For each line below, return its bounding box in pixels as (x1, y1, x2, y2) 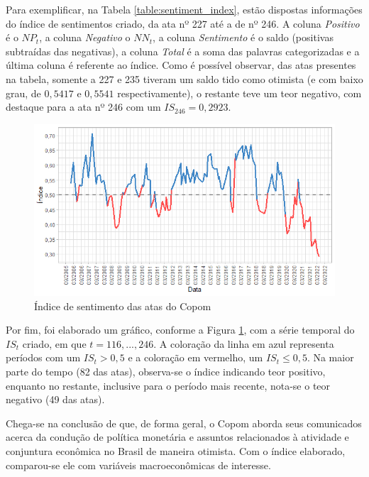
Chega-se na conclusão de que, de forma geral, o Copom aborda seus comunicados (6, 415, 362, 430)
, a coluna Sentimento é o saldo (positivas (153, 30, 334, 45)
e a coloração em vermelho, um (128, 350, 263, 365)
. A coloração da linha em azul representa (153, 336, 334, 351)
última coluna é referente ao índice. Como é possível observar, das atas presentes (6, 57, 356, 72)
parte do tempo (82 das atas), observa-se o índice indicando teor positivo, (6, 364, 326, 378)
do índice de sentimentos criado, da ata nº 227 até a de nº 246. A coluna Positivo (6, 16, 360, 31)
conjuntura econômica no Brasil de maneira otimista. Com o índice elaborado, (6, 443, 346, 458)
